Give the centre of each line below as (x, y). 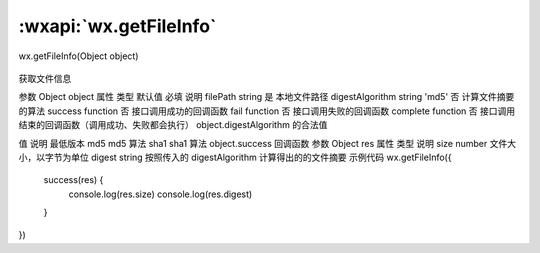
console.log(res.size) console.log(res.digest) (160, 194)
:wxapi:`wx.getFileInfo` (117, 26)
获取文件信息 (45, 78)
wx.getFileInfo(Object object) (78, 56)
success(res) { (73, 180)
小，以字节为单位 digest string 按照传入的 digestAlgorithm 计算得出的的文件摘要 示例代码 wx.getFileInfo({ (235, 157)
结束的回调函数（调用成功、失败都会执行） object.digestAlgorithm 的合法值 (173, 125)
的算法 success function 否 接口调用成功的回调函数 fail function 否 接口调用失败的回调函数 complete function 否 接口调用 (266, 111)
